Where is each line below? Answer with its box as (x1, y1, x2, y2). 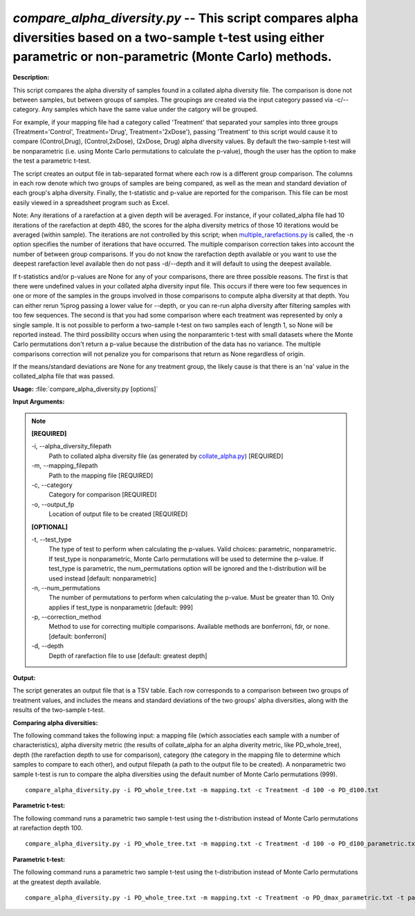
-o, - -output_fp (31, 500, 75, 509)
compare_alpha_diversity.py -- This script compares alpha (12, 10, 359, 26)
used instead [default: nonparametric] (48, 574, 157, 583)
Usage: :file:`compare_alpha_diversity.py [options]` (12, 385, 158, 393)
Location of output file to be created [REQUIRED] (48, 510, 188, 518)
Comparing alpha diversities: (12, 718, 98, 726)
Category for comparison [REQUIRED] (48, 491, 157, 499)
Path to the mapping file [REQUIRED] (48, 471, 154, 479)
